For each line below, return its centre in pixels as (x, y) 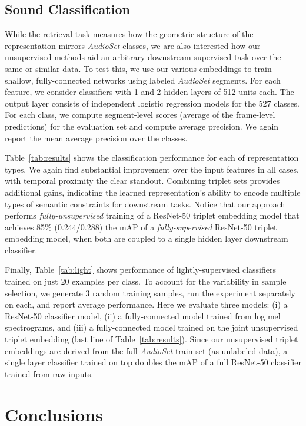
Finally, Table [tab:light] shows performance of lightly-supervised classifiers (141, 270)
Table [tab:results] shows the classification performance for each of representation (152, 158)
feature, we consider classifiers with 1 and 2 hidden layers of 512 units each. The (149, 92)
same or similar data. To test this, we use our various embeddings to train (138, 68)
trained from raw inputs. (49, 373)
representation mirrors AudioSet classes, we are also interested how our (133, 45)
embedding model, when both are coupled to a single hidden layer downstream (147, 238)
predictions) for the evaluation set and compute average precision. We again (142, 126)
